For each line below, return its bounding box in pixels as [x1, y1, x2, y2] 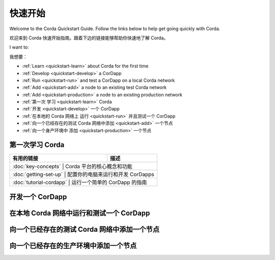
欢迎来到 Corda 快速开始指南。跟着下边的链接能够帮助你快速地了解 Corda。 [9, 35, 168, 41]
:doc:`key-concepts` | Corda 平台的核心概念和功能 [12, 162, 132, 170]
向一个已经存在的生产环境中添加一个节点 [9, 242, 137, 250]
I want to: [9, 44, 29, 51]
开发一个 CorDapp [9, 192, 67, 201]
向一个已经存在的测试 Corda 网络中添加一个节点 [9, 225, 160, 233]
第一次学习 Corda [9, 140, 65, 149]
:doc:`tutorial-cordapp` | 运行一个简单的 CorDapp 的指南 [12, 179, 147, 186]
